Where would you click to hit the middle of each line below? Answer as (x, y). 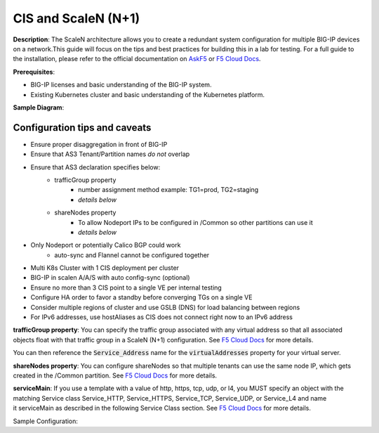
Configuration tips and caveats (82, 128)
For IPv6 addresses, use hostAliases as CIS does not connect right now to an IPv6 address (161, 317)
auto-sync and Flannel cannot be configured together (132, 255)
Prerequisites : (34, 72)
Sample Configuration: (46, 421)
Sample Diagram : (39, 107)
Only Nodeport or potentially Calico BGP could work (106, 245)
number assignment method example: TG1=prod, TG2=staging (168, 190)
